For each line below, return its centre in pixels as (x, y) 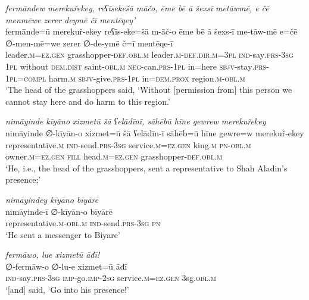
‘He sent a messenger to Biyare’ (63, 234)
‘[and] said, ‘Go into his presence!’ (67, 290)
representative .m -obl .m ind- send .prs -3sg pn (83, 223)
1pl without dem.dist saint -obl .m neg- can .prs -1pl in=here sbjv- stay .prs (136, 66)
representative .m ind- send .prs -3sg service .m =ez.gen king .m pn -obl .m (128, 144)
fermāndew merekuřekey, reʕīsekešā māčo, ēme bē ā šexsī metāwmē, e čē (137, 8)
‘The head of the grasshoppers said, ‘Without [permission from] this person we (149, 90)
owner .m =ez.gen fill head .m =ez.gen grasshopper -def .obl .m (114, 156)
